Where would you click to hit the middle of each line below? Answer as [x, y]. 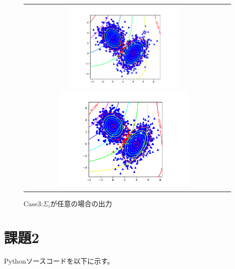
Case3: [33, 204]
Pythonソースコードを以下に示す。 [59, 260]
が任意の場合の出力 [81, 204]
